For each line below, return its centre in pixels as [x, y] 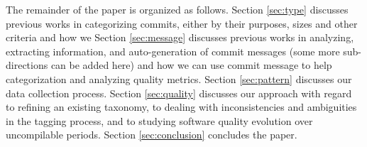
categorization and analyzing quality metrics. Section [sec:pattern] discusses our [179, 78]
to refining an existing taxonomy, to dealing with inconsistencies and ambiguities [181, 107]
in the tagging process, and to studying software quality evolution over [159, 120]
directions [27, 65]
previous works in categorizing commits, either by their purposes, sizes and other [182, 23]
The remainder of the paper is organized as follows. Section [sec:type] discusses [177, 9]
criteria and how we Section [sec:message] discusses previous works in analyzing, [180, 37]
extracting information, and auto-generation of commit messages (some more [173, 51]
